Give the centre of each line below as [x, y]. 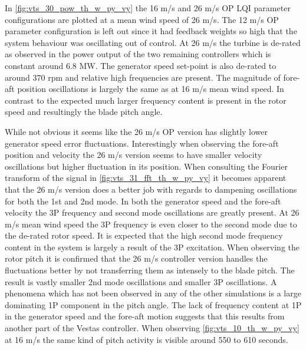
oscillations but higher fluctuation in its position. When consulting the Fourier [146, 166]
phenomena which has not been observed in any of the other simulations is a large [153, 293]
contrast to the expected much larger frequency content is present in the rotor [146, 100]
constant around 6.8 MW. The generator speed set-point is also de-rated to [141, 65]
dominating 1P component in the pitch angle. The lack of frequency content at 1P [153, 304]
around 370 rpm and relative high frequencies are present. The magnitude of [143, 77]
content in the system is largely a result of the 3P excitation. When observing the [152, 247]
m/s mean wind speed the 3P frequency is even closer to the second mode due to [151, 224]
